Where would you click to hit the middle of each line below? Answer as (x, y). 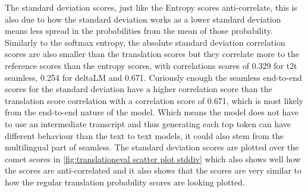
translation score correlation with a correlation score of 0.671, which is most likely (154, 100)
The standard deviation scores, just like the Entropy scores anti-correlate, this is (151, 7)
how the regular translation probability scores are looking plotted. (125, 182)
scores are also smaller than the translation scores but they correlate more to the (152, 54)
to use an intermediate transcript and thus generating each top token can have (148, 123)
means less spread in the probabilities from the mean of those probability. (139, 31)
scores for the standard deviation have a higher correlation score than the (139, 89)
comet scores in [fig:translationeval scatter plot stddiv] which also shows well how (153, 158)
